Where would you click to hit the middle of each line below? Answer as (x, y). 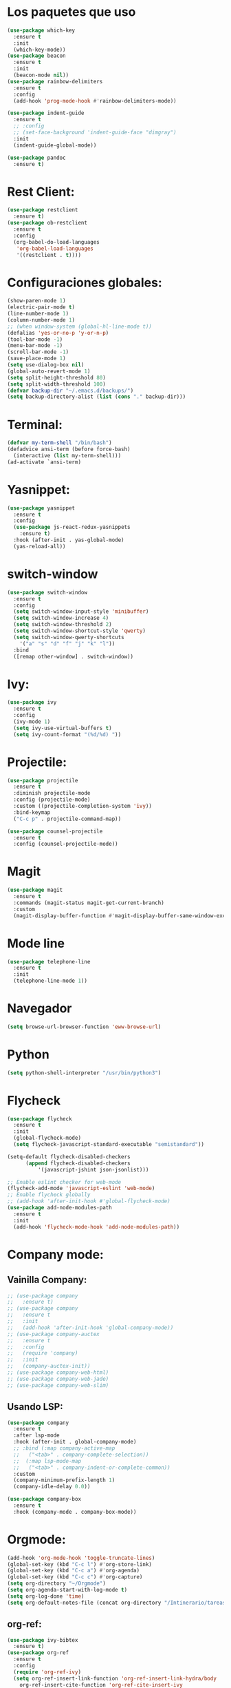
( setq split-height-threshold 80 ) (57, 377)
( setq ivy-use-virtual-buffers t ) (63, 728)
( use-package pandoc (37, 158)
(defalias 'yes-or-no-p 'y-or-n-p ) (58, 333)
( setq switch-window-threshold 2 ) (63, 625)
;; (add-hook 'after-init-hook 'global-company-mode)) (90, 1327)
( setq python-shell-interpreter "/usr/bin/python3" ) (84, 1073)
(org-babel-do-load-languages (56, 242)
